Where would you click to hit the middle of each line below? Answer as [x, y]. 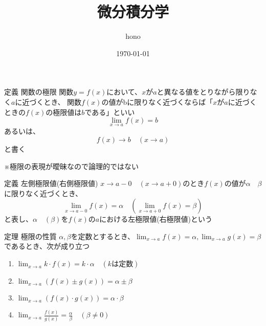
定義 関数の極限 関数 [39, 92]
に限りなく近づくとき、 [43, 193]
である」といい [110, 112]
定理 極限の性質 [30, 236]
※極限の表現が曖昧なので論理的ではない [71, 166]
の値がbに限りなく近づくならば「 [157, 101]
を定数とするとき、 [103, 236]
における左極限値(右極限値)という [156, 219]
